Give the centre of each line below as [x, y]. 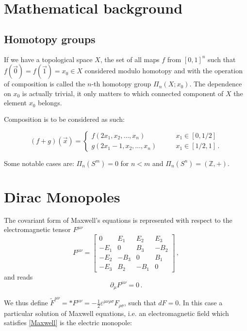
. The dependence [216, 84]
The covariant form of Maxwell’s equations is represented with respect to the [118, 220]
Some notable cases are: [39, 163]
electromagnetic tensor [37, 229]
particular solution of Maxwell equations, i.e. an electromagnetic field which [116, 313]
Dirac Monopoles [62, 196]
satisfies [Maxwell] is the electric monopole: [68, 323]
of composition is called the [45, 84]
